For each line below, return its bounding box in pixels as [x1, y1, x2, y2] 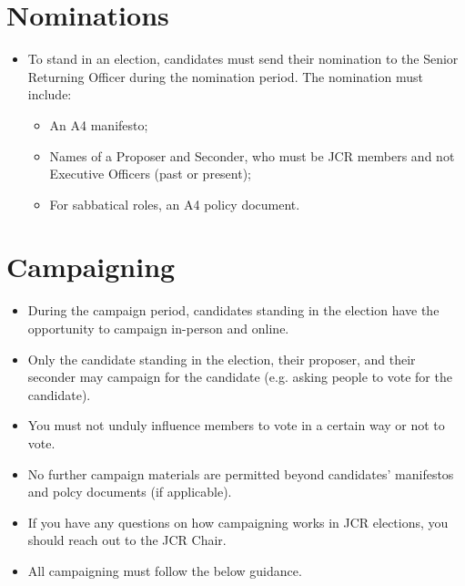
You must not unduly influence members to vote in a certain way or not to [27, 416, 445, 435]
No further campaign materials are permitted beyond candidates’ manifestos [27, 464, 454, 483]
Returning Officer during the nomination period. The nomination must [27, 67, 423, 86]
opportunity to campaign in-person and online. [27, 319, 289, 337]
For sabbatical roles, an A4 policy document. [49, 194, 300, 213]
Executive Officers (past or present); [49, 164, 252, 183]
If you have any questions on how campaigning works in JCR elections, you [27, 512, 449, 531]
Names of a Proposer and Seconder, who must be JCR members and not [49, 146, 455, 165]
